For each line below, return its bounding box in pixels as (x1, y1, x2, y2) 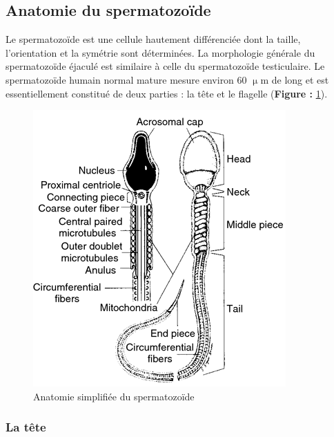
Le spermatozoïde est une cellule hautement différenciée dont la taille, (6, 32, 301, 46)
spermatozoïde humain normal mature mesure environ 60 (6, 72, 247, 86)
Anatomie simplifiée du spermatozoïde (33, 389, 195, 403)
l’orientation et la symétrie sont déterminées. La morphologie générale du (6, 45, 315, 59)
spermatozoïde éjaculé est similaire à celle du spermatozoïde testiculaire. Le (6, 59, 325, 73)
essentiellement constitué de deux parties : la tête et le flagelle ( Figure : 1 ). (6, 86, 328, 100)
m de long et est (260, 72, 329, 86)
